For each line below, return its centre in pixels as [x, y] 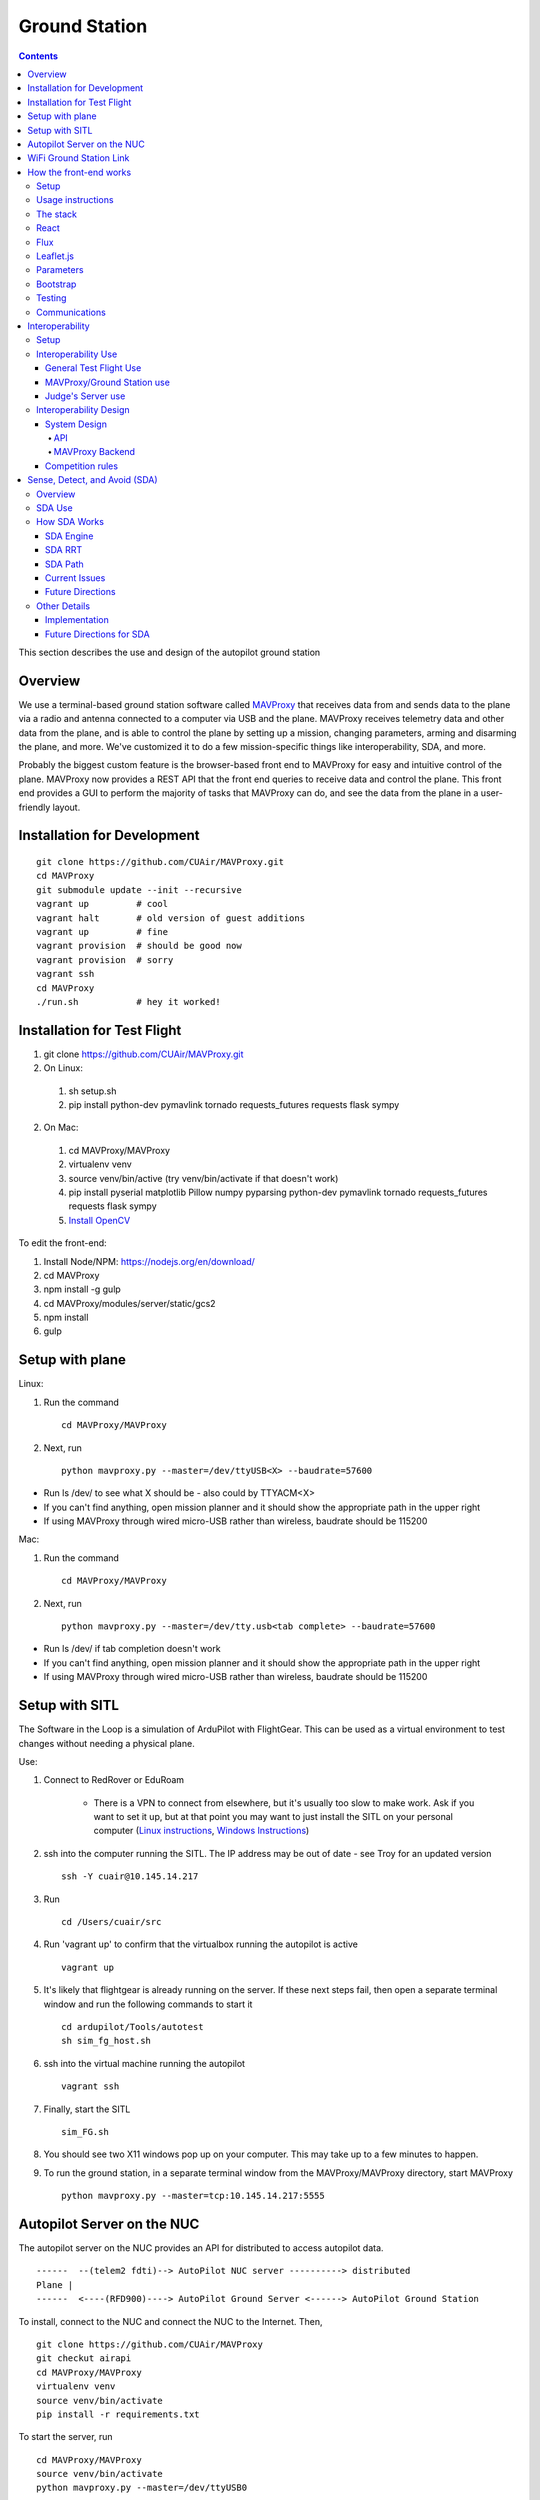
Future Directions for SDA [97, 634]
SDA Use [55, 508]
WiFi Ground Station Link [78, 158]
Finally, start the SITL [87, 2109]
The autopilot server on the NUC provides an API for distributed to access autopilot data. [201, 2248]
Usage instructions [75, 200]
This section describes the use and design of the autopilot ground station [169, 652]
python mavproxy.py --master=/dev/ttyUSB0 [142, 2488]
